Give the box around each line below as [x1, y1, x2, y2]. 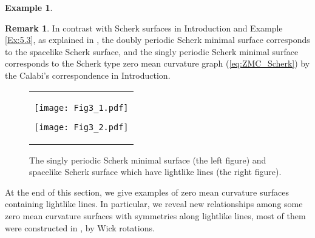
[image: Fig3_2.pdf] [34, 122, 129, 132]
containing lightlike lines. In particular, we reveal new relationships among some [5, 197, 303, 210]
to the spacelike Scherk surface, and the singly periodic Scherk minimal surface [5, 45, 299, 58]
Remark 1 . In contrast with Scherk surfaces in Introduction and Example [5, 21, 283, 34]
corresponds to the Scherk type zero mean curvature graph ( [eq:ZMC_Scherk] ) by [5, 57, 310, 70]
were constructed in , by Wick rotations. [5, 221, 155, 234]
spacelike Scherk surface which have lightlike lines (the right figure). [29, 165, 282, 178]
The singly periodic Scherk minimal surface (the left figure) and [29, 153, 266, 166]
